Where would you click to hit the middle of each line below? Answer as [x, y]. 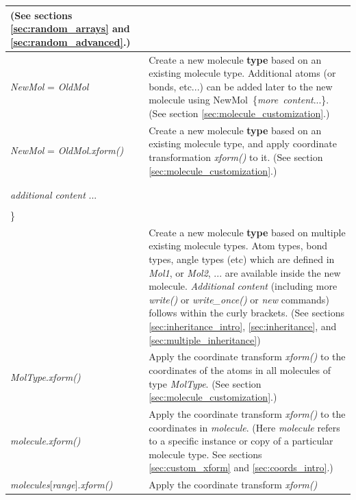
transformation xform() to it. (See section [236, 157]
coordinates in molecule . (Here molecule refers [244, 427]
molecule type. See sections [205, 454]
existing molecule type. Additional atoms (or [242, 73]
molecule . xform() [46, 441]
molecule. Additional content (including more [243, 286]
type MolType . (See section [205, 383]
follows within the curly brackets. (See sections [246, 313]
